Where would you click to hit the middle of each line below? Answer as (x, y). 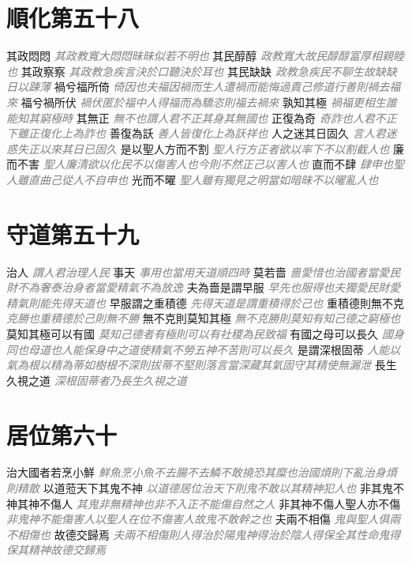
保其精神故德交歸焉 (56, 550)
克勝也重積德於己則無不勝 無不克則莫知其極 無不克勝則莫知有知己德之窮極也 (204, 318)
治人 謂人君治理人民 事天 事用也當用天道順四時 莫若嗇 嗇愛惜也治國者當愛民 (204, 272)
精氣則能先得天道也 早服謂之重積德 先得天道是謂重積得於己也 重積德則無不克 (205, 302)
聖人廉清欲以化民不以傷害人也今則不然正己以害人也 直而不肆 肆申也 (218, 164)
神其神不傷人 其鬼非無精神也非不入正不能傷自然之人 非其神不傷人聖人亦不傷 (204, 503)
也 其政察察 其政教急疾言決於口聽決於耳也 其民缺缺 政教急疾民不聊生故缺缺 (202, 71)
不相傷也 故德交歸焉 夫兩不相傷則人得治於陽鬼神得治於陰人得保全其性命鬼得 (204, 534)
